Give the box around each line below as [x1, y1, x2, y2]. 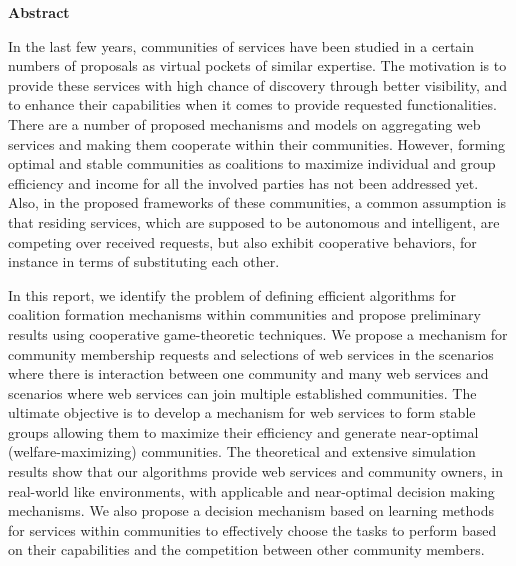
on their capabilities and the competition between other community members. [8, 539, 485, 560]
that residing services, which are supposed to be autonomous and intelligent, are [8, 211, 500, 232]
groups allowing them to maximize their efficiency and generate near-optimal [8, 421, 479, 442]
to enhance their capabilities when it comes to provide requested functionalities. [8, 94, 497, 115]
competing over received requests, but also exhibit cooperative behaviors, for [8, 231, 477, 252]
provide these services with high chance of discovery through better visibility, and [8, 74, 508, 95]
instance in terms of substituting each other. [8, 251, 280, 272]
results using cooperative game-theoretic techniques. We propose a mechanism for [8, 323, 508, 344]
